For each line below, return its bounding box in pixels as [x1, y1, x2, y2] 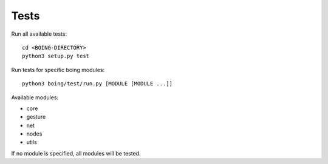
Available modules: [11, 94, 59, 101]
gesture [26, 113, 46, 120]
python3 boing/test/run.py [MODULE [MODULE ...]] [22, 80, 173, 87]
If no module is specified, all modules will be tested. [11, 149, 141, 157]
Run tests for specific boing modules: [11, 66, 105, 73]
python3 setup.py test [22, 53, 90, 60]
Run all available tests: [11, 30, 67, 38]
